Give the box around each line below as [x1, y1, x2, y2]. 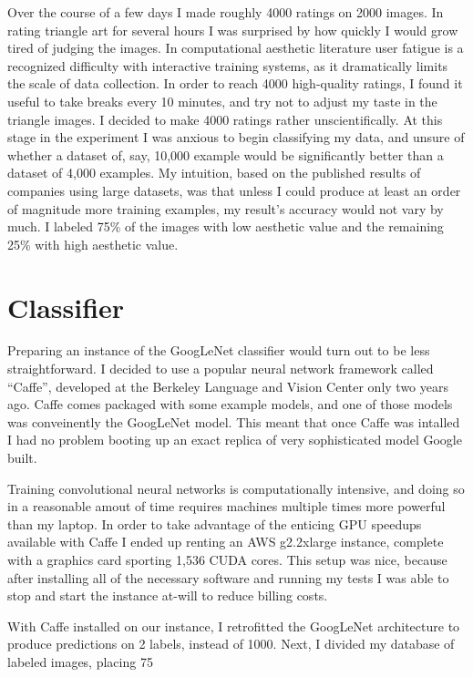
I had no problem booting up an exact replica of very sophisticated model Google [7, 430, 462, 449]
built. [7, 448, 37, 467]
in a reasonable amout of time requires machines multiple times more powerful [7, 497, 446, 516]
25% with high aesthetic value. [7, 234, 179, 253]
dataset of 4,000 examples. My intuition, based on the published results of [7, 163, 421, 182]
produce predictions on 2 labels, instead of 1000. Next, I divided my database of [7, 634, 455, 653]
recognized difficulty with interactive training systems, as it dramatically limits [7, 56, 448, 75]
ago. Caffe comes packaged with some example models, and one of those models [7, 395, 453, 414]
